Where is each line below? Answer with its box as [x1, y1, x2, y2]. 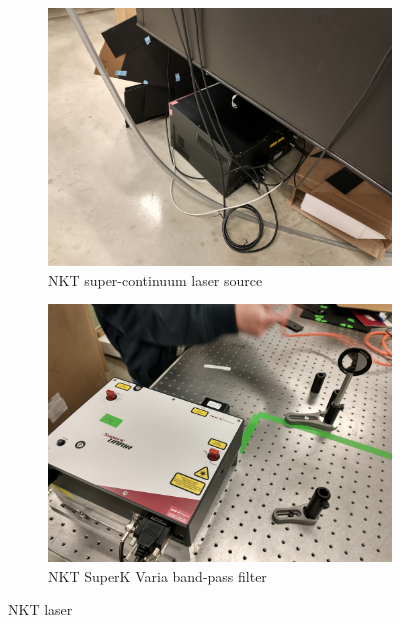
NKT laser [8, 599, 73, 620]
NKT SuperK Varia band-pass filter [48, 565, 267, 586]
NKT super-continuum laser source [48, 269, 263, 290]
